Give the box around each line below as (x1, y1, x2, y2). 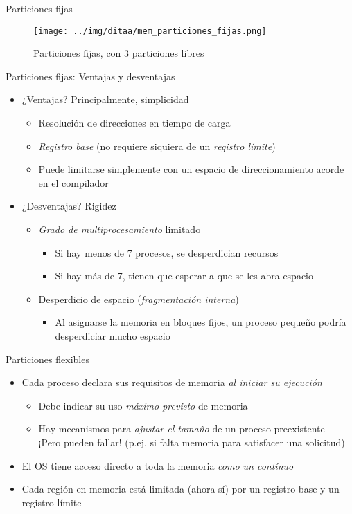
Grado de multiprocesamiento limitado (38, 222, 201, 236)
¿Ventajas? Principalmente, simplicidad (21, 92, 189, 107)
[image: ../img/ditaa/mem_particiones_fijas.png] (33, 26, 267, 36)
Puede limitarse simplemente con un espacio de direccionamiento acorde (38, 162, 344, 176)
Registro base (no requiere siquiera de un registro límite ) (38, 138, 276, 153)
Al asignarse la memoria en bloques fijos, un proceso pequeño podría (55, 315, 346, 329)
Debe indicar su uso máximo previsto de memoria (38, 398, 248, 412)
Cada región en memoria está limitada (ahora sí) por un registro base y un (21, 481, 340, 496)
